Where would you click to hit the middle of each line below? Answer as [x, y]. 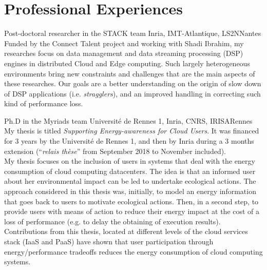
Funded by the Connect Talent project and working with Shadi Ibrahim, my [124, 43]
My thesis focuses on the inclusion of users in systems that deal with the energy [130, 161]
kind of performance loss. [44, 103]
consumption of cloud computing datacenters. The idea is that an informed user [130, 171]
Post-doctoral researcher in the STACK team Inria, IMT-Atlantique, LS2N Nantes [133, 33]
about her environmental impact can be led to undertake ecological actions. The [130, 181]
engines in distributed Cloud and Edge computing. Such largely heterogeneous [127, 63]
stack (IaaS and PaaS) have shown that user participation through [109, 241]
